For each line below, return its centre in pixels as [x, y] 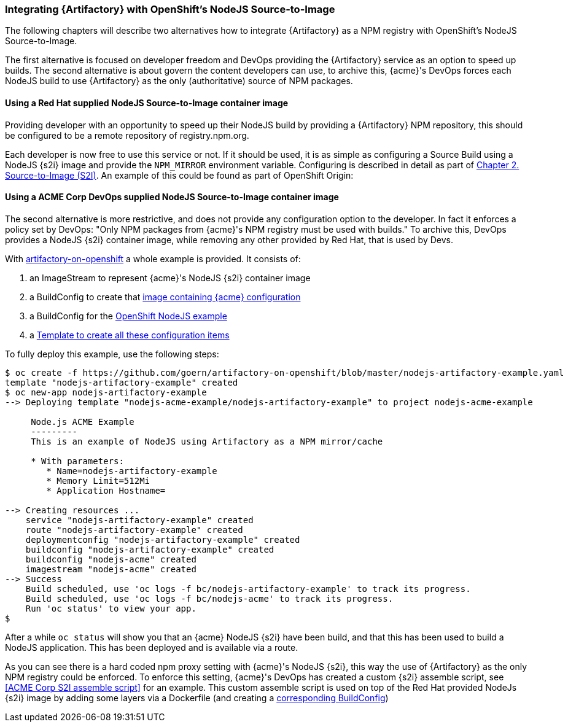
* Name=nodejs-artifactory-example [132, 471]
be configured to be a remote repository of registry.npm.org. [127, 135]
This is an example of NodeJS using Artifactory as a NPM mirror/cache [207, 441]
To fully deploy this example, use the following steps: [112, 354]
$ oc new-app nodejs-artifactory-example [106, 392]
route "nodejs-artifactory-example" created [134, 530]
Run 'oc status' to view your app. [111, 608]
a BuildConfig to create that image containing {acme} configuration [165, 297]
